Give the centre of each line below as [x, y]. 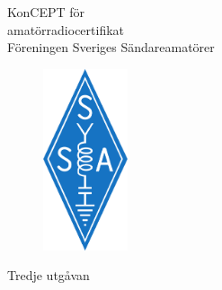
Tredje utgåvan [49, 275]
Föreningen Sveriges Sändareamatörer [111, 47]
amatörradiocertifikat [66, 29]
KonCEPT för [46, 12]
